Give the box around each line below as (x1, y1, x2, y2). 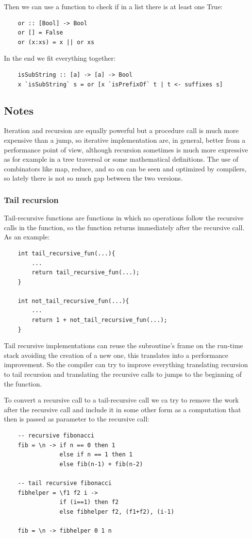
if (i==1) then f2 (59, 499, 119, 506)
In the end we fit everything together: (4, 53, 116, 63)
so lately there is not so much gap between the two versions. (4, 173, 183, 183)
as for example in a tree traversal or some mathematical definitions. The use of (4, 154, 238, 164)
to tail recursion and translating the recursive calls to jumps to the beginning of (4, 369, 242, 379)
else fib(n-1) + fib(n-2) (59, 460, 143, 468)
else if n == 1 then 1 (59, 451, 133, 458)
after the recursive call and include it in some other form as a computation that (4, 404, 241, 414)
